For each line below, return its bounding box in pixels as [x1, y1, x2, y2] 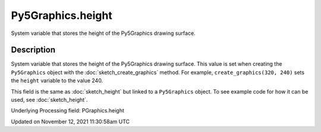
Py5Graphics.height [11, 9, 112, 22]
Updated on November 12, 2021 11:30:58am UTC [11, 118, 130, 125]
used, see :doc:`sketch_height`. [11, 96, 88, 104]
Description [11, 45, 56, 55]
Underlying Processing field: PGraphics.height [11, 107, 125, 114]
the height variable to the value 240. [11, 77, 103, 84]
